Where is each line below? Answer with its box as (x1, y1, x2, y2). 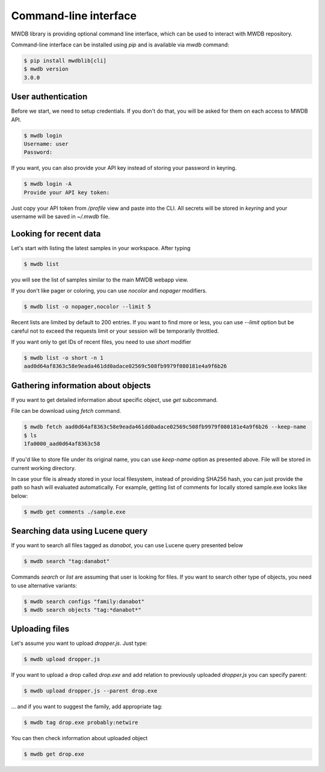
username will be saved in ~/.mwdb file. (11, 213, 110, 220)
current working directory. (11, 464, 76, 471)
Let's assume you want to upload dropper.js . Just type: (11, 639, 147, 647)
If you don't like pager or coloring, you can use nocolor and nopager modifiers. (11, 287, 207, 295)
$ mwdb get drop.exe (23, 751, 84, 758)
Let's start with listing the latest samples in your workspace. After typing (11, 245, 191, 251)
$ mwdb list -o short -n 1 (23, 354, 104, 362)
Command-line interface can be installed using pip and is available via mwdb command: (11, 41, 230, 48)
